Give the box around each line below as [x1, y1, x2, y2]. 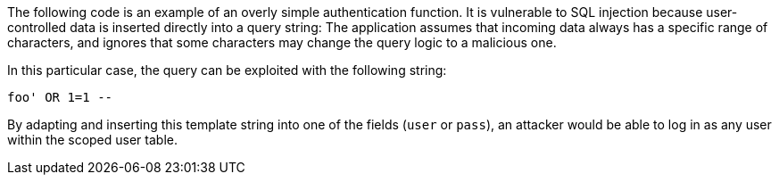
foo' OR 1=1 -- [7, 90, 113, 104]
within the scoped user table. [7, 132, 178, 147]
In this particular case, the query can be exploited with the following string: [7, 62, 447, 78]
